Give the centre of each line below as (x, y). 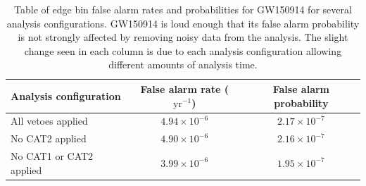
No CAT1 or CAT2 (52, 156)
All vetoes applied (49, 121)
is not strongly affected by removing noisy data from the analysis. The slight (183, 37)
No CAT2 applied (49, 138)
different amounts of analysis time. (183, 64)
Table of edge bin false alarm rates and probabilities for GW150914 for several (183, 9)
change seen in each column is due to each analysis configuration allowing (183, 50)
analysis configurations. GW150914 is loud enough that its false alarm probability (183, 23)
